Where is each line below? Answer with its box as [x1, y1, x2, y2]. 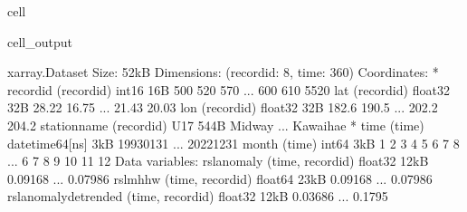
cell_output [7, 32, 72, 51]
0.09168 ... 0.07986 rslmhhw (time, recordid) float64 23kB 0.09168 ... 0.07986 [7, 169, 433, 188]
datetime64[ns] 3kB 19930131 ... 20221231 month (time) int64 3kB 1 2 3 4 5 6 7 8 [7, 133, 460, 152]
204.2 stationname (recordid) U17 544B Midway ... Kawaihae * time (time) [7, 115, 424, 134]
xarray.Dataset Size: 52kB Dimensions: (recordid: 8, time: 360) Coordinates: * [7, 63, 439, 82]
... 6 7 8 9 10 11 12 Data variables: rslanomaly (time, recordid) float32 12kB [7, 151, 429, 170]
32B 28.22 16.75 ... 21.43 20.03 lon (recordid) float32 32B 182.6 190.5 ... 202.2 [7, 98, 438, 117]
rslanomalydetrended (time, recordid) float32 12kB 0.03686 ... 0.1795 [7, 187, 388, 206]
